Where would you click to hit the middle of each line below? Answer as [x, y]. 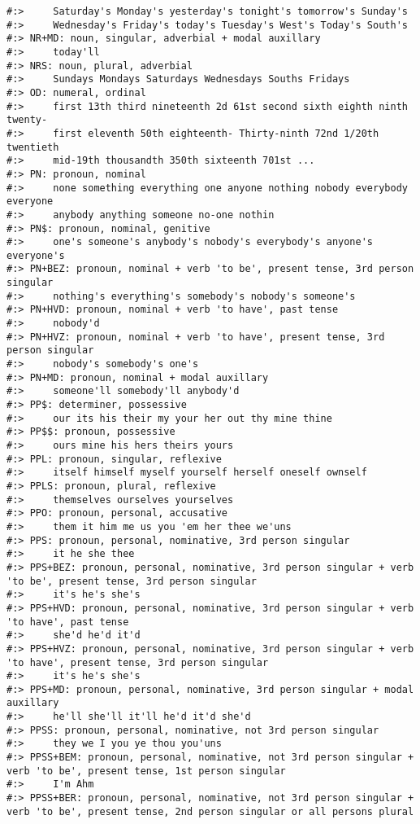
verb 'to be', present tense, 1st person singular [146, 771]
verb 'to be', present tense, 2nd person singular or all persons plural [210, 811]
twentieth [33, 147]
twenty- [27, 120]
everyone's [36, 255]
